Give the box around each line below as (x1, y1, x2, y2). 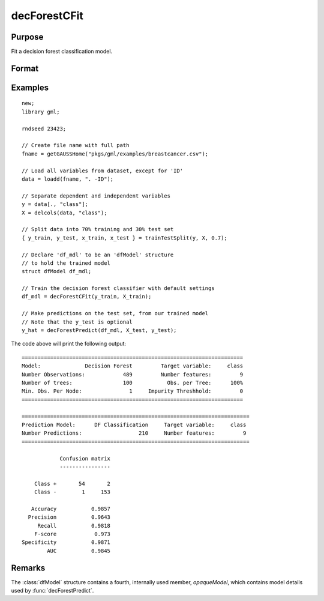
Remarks (11, 563, 46, 573)
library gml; (22, 108, 60, 115)
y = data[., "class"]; (22, 201, 89, 208)
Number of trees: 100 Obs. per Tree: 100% (22, 379, 244, 386)
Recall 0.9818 (37, 522, 111, 529)
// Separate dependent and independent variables (22, 192, 171, 199)
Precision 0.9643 (28, 514, 111, 521)
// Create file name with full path (22, 142, 130, 149)
